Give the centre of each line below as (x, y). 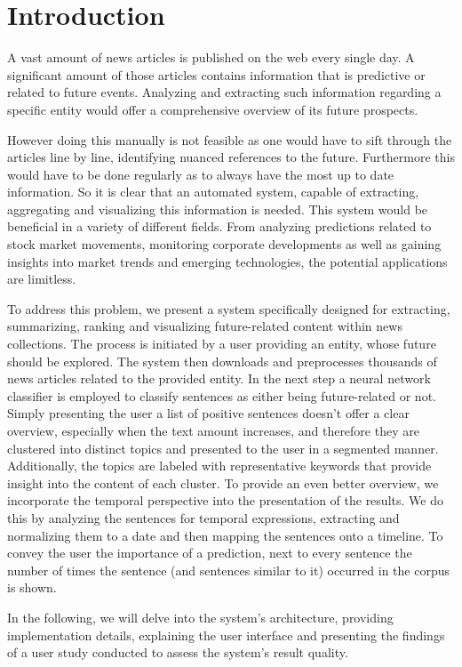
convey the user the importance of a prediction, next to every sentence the (210, 553)
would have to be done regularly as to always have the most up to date (201, 174)
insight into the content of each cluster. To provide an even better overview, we (223, 482)
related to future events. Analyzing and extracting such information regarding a (224, 92)
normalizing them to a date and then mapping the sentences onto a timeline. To (225, 535)
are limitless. (42, 279)
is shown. (32, 587)
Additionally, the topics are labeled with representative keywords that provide (219, 466)
